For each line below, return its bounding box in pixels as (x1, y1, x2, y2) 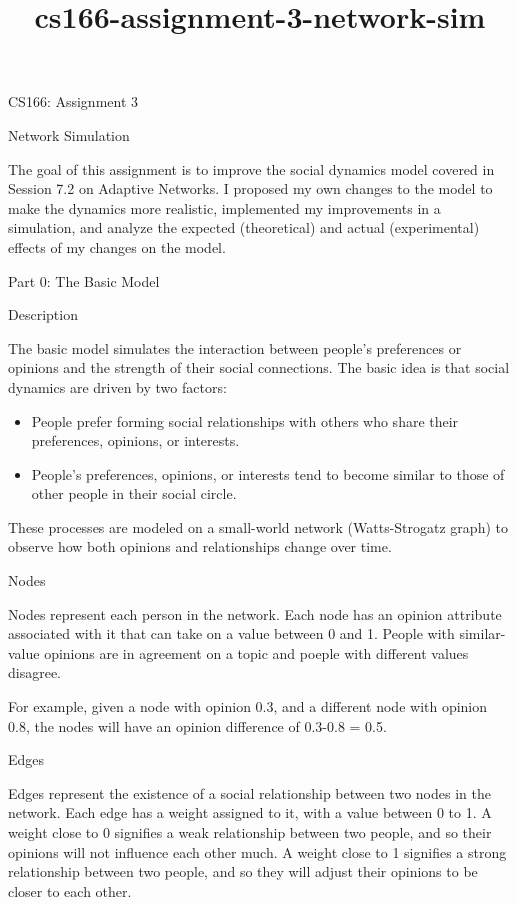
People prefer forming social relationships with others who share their (31, 410, 459, 431)
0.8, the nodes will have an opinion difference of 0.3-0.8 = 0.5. (8, 715, 387, 736)
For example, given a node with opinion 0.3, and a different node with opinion (8, 696, 488, 717)
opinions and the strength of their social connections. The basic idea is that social (8, 357, 510, 378)
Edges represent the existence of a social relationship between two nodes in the (8, 782, 491, 803)
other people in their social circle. (31, 483, 237, 504)
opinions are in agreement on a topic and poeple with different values (44, 642, 469, 663)
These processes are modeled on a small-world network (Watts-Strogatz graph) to (8, 516, 508, 537)
